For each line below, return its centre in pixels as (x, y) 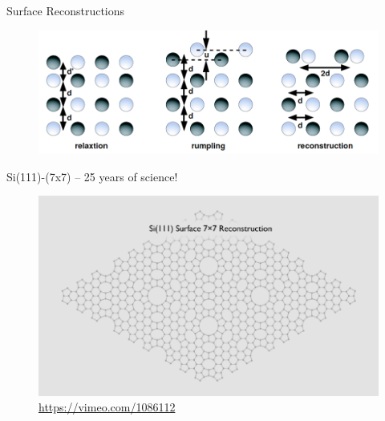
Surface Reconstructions (66, 10)
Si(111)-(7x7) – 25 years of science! (92, 176)
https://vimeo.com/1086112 (107, 407)
